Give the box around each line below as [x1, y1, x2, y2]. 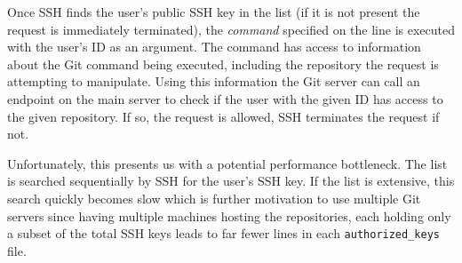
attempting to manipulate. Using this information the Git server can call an [7, 72, 420, 91]
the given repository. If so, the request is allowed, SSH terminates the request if [7, 107, 440, 125]
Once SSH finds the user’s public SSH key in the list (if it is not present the [7, 3, 420, 20]
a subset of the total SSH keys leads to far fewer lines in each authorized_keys [7, 224, 440, 243]
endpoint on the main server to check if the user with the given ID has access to [7, 89, 443, 108]
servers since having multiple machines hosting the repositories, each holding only [7, 206, 451, 225]
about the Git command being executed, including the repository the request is [7, 54, 439, 73]
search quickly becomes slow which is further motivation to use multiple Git [7, 188, 421, 207]
